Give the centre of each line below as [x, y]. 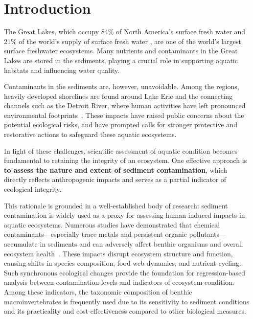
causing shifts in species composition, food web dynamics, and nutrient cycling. [123, 263]
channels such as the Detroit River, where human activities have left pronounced [125, 105]
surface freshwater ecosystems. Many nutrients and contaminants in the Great [121, 51]
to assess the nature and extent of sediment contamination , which [116, 170]
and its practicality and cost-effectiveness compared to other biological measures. [125, 311]
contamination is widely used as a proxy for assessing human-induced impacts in [125, 215]
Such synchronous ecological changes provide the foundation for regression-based [125, 272]
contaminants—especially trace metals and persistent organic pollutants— [115, 234]
